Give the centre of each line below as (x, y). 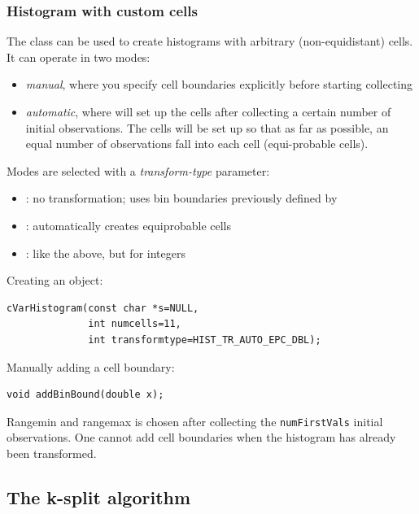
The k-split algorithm (99, 497)
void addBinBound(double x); (85, 395)
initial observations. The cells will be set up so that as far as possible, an (207, 127)
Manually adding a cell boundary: (91, 366)
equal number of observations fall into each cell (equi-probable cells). (197, 144)
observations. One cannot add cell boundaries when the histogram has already (201, 437)
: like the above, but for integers (105, 253)
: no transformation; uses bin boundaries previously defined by (181, 198)
